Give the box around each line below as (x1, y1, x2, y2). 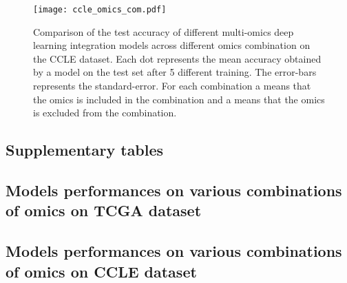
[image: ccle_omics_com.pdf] (33, 5, 167, 14)
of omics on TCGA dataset (6, 200, 202, 221)
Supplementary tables (6, 139, 164, 160)
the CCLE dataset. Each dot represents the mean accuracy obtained (33, 51, 322, 65)
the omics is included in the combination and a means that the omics (33, 92, 325, 106)
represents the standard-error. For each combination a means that (33, 78, 311, 93)
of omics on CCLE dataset (6, 260, 197, 282)
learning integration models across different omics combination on (33, 38, 311, 52)
